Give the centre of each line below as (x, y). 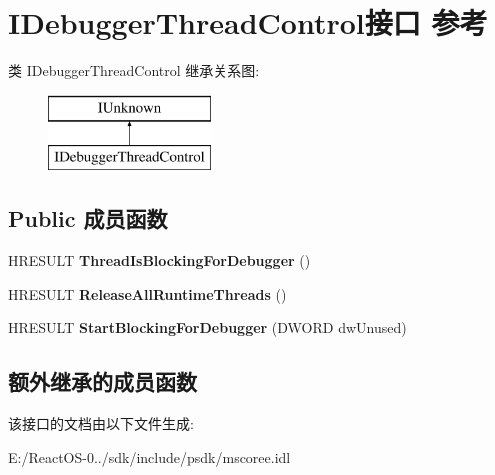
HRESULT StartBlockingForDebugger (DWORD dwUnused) (207, 327)
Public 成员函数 (88, 218)
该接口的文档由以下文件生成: (101, 423)
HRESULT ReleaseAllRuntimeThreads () (147, 293)
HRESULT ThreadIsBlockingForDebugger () (159, 260)
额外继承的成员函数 (102, 381)
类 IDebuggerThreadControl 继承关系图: (134, 70)
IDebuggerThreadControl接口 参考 (248, 22)
